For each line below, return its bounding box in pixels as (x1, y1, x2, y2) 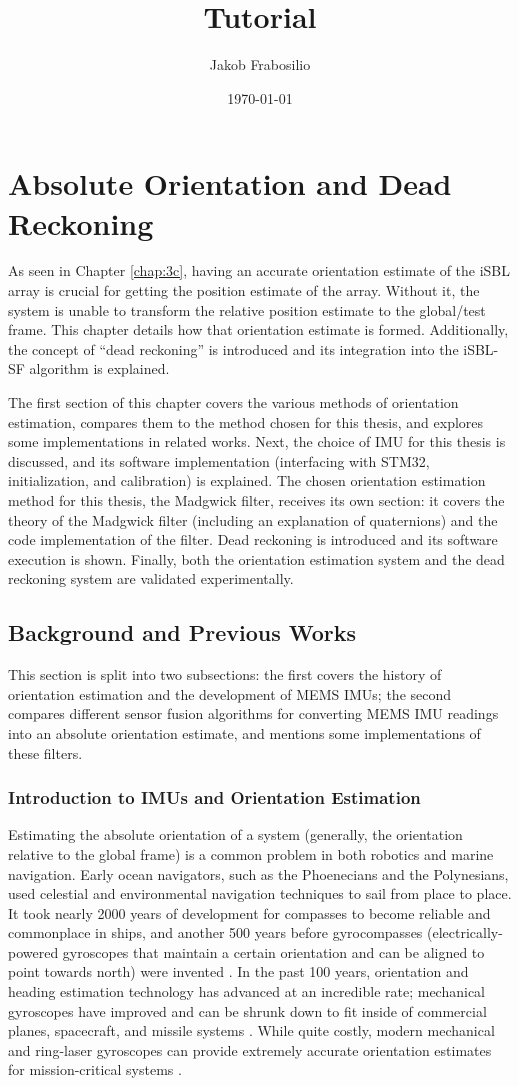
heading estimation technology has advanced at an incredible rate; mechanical (8, 981, 486, 1002)
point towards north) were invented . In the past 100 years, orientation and (8, 961, 469, 982)
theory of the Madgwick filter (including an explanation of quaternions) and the (8, 509, 498, 530)
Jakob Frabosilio (209, 54, 311, 75)
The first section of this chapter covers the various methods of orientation (8, 392, 459, 412)
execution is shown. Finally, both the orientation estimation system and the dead (8, 548, 505, 569)
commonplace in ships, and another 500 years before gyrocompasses (8, 922, 423, 943)
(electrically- (427, 922, 503, 943)
